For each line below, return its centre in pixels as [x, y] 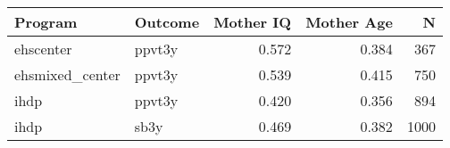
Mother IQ [253, 22]
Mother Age [349, 22]
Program [46, 22]
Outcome [167, 22]
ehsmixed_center [67, 74]
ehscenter [43, 49]
